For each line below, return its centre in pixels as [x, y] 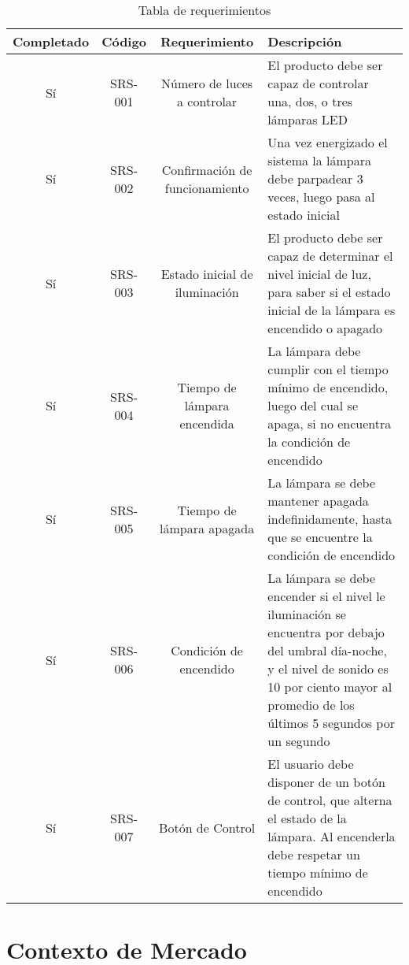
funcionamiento [207, 187]
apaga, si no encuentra [330, 423]
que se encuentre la [320, 537]
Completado [51, 41]
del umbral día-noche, [327, 650]
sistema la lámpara [320, 160]
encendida [207, 423]
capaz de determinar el [330, 256]
